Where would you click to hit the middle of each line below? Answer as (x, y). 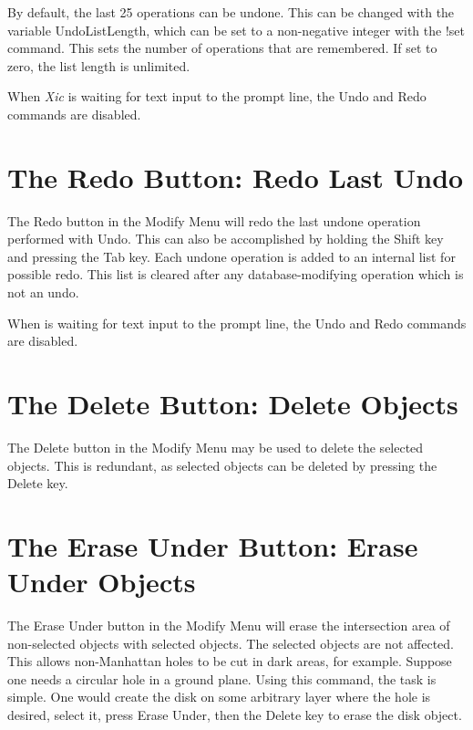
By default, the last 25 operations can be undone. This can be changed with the (231, 12)
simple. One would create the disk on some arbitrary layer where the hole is (219, 697)
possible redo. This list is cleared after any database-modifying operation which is (236, 274)
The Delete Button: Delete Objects (233, 404)
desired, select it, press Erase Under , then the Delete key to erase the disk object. (235, 715)
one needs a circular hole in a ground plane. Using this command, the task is (222, 678)
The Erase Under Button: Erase (213, 545)
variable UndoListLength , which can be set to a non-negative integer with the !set (236, 30)
